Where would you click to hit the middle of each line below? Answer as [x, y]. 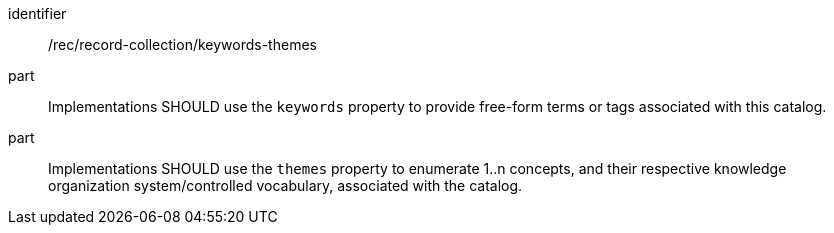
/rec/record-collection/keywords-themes [182, 44]
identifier [37, 13]
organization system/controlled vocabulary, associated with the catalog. [285, 185]
